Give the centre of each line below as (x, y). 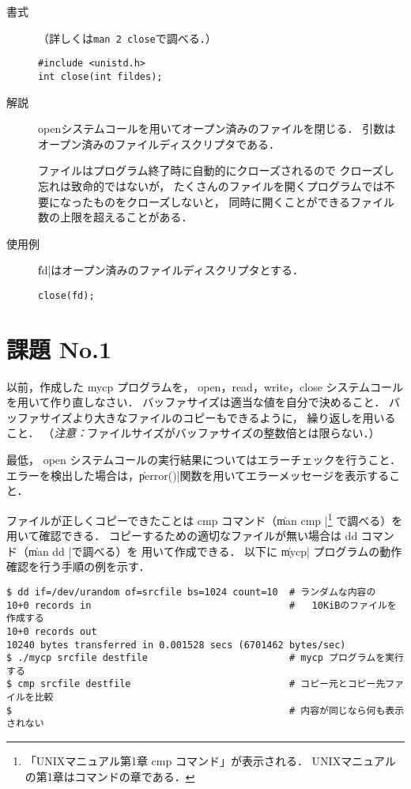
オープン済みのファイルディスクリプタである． (159, 143)
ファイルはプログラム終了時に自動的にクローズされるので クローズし (216, 170)
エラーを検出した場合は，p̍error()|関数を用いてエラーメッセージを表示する (198, 475)
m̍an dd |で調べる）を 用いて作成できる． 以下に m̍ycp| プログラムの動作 (215, 551)
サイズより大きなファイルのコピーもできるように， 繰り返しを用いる (217, 417)
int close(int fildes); (100, 76)
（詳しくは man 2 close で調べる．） (127, 38)
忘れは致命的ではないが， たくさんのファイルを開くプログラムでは (211, 185)
